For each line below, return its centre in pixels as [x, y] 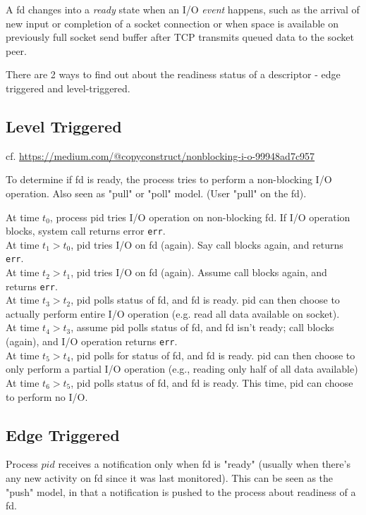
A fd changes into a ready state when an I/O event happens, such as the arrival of [183, 9]
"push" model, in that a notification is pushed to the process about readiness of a [181, 491]
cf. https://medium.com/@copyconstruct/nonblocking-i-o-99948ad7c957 [160, 155]
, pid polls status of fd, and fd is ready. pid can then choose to [205, 300]
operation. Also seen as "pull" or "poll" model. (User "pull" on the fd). [156, 193]
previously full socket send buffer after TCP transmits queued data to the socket [180, 37]
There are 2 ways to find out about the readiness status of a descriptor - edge [173, 74]
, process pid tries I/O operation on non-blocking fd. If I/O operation [200, 217]
